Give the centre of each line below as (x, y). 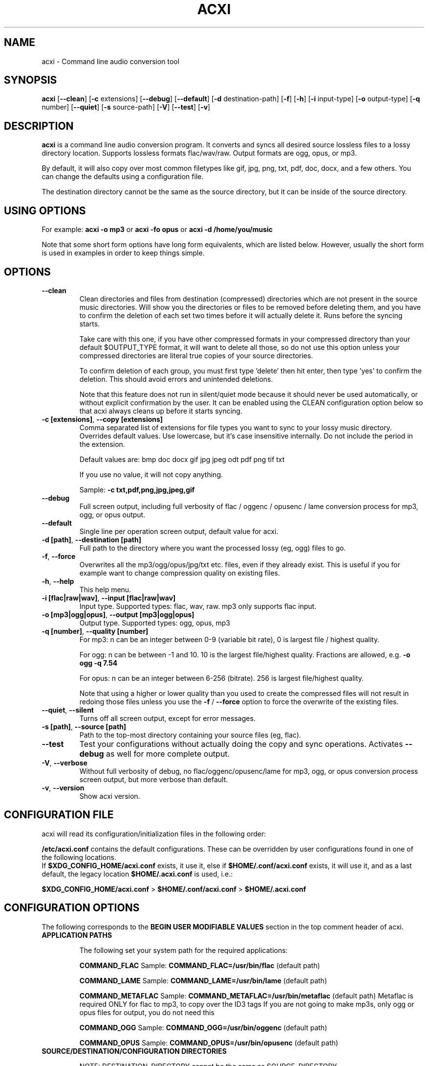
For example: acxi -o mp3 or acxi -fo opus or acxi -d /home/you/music (157, 230)
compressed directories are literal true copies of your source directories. (196, 355)
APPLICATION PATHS (77, 935)
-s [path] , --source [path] (84, 726)
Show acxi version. (110, 796)
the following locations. (79, 857)
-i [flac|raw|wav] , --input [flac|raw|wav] (109, 598)
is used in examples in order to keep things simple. (123, 253)
